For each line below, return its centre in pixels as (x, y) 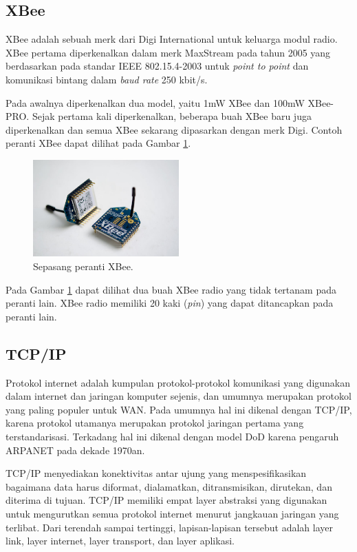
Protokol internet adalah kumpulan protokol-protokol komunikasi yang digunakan (178, 382)
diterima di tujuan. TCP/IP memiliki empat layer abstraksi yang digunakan (166, 500)
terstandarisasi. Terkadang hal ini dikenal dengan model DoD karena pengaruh (172, 436)
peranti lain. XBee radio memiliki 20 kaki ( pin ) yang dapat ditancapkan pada (170, 303)
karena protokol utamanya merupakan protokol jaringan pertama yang (155, 423)
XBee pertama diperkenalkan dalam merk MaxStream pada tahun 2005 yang (168, 52)
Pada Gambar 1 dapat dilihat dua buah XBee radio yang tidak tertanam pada (171, 289)
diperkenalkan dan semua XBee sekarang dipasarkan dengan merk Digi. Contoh (174, 129)
